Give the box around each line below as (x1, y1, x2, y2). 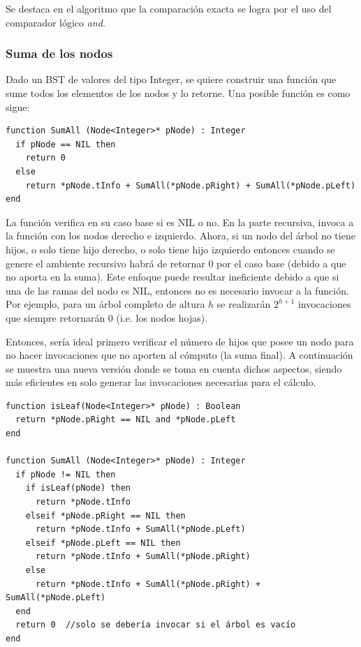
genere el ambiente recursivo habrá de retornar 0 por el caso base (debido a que (6, 255, 346, 270)
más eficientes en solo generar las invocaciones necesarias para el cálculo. (6, 375, 316, 389)
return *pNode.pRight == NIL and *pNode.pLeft (15, 415, 236, 425)
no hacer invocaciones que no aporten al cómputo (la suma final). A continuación (6, 348, 353, 362)
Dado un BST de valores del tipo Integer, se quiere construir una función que (6, 72, 337, 87)
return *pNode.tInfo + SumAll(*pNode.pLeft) (35, 524, 246, 535)
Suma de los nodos (6, 45, 113, 62)
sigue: (6, 99, 30, 114)
